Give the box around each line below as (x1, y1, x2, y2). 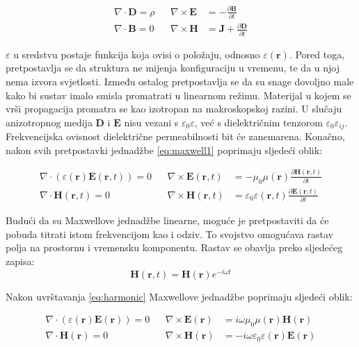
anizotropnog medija (6, 115, 93, 129)
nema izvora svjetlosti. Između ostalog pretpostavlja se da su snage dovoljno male (6, 74, 354, 88)
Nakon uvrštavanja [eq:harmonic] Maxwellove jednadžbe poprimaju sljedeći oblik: (6, 289, 353, 303)
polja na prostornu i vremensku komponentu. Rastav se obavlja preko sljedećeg (6, 240, 343, 255)
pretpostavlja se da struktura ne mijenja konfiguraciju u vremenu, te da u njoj (6, 60, 340, 75)
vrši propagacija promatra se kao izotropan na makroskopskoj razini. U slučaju (6, 101, 342, 116)
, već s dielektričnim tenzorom (194, 115, 323, 129)
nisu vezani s (124, 115, 179, 129)
